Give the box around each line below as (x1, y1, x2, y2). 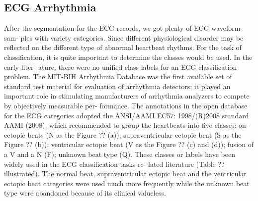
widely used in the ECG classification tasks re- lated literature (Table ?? (4, 158, 225, 169)
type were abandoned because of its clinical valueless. (4, 188, 166, 198)
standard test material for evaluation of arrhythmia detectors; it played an (4, 81, 231, 91)
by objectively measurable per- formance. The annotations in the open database (4, 100, 248, 110)
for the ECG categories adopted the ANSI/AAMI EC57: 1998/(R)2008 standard (4, 110, 249, 120)
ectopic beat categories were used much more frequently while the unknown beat (4, 178, 250, 188)
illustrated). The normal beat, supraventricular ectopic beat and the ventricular (4, 168, 247, 179)
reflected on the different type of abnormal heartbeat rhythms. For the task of (4, 42, 242, 52)
